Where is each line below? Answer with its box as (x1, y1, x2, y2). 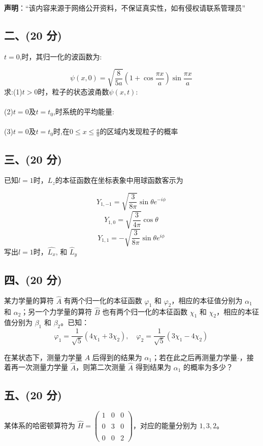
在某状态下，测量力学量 (4, 352, 82, 362)
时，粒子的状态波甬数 (38, 86, 109, 97)
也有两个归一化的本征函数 (102, 306, 188, 317)
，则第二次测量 (76, 362, 126, 372)
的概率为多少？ (183, 362, 233, 372)
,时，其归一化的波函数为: (19, 51, 102, 61)
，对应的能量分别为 (133, 420, 197, 430)
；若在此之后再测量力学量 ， (152, 352, 247, 362)
